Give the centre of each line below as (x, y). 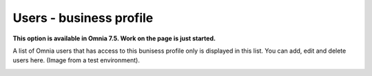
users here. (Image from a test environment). (76, 60)
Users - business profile (83, 18)
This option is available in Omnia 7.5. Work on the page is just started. (114, 38)
